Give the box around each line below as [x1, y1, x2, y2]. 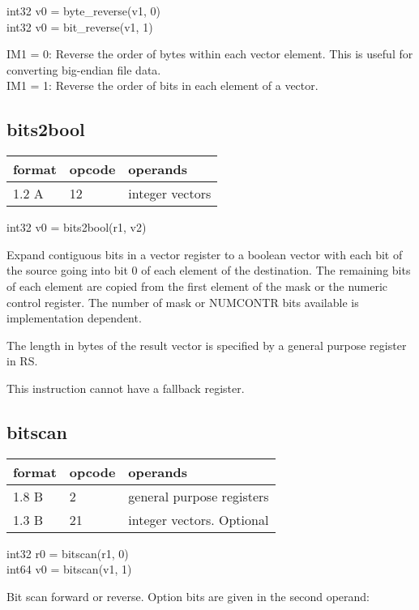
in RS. [6, 352, 38, 369]
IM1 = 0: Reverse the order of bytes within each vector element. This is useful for [6, 45, 413, 62]
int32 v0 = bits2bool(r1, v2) [6, 219, 147, 236]
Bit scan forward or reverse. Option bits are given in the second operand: [6, 587, 370, 604]
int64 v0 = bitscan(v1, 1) [6, 561, 132, 578]
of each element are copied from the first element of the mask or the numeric [6, 277, 388, 294]
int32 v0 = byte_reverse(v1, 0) [6, 2, 160, 19]
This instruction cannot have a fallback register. [6, 379, 245, 396]
